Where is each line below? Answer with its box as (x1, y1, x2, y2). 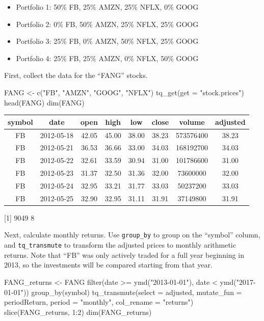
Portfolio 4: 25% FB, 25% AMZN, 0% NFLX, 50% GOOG (16, 52, 199, 63)
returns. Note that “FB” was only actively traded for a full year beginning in (4, 249, 244, 260)
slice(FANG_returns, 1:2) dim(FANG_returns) (4, 306, 152, 317)
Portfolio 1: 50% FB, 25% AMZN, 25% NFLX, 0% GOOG (16, 2, 199, 12)
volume (179, 116, 205, 127)
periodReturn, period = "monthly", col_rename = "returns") (4, 297, 194, 307)
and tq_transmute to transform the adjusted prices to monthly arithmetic (4, 239, 236, 250)
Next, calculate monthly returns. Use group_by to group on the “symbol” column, (4, 229, 260, 240)
